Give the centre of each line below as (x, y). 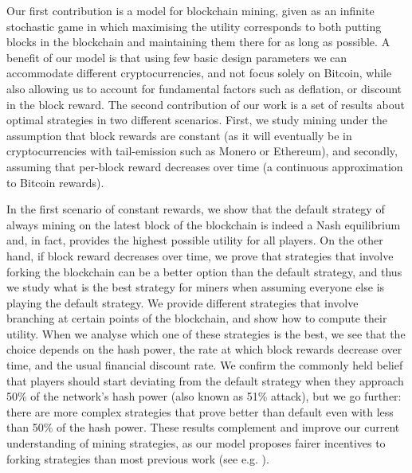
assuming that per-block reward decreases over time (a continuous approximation (205, 166)
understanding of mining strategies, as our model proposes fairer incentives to (196, 443)
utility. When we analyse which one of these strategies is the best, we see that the (206, 333)
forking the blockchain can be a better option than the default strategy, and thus (204, 271)
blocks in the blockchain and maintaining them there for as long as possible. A (198, 42)
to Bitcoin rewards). (55, 182)
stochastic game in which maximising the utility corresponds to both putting (194, 26)
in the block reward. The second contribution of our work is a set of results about (206, 104)
